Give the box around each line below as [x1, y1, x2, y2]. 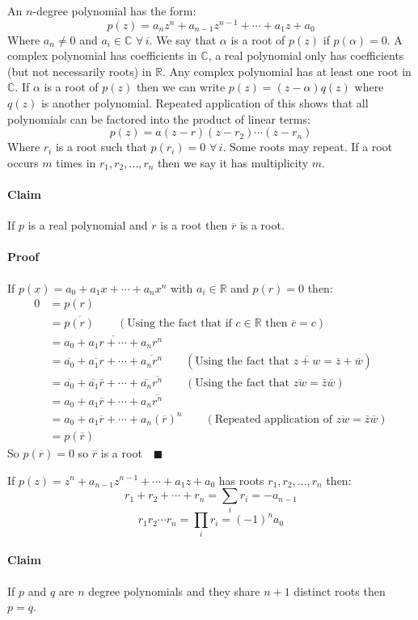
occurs [7, 154, 39, 171]
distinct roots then [293, 582, 386, 599]
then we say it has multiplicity [158, 154, 309, 171]
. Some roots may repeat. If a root [222, 138, 393, 155]
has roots [218, 471, 264, 488]
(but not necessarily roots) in [7, 62, 152, 79]
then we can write [136, 78, 226, 95]
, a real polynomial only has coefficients [208, 47, 404, 64]
